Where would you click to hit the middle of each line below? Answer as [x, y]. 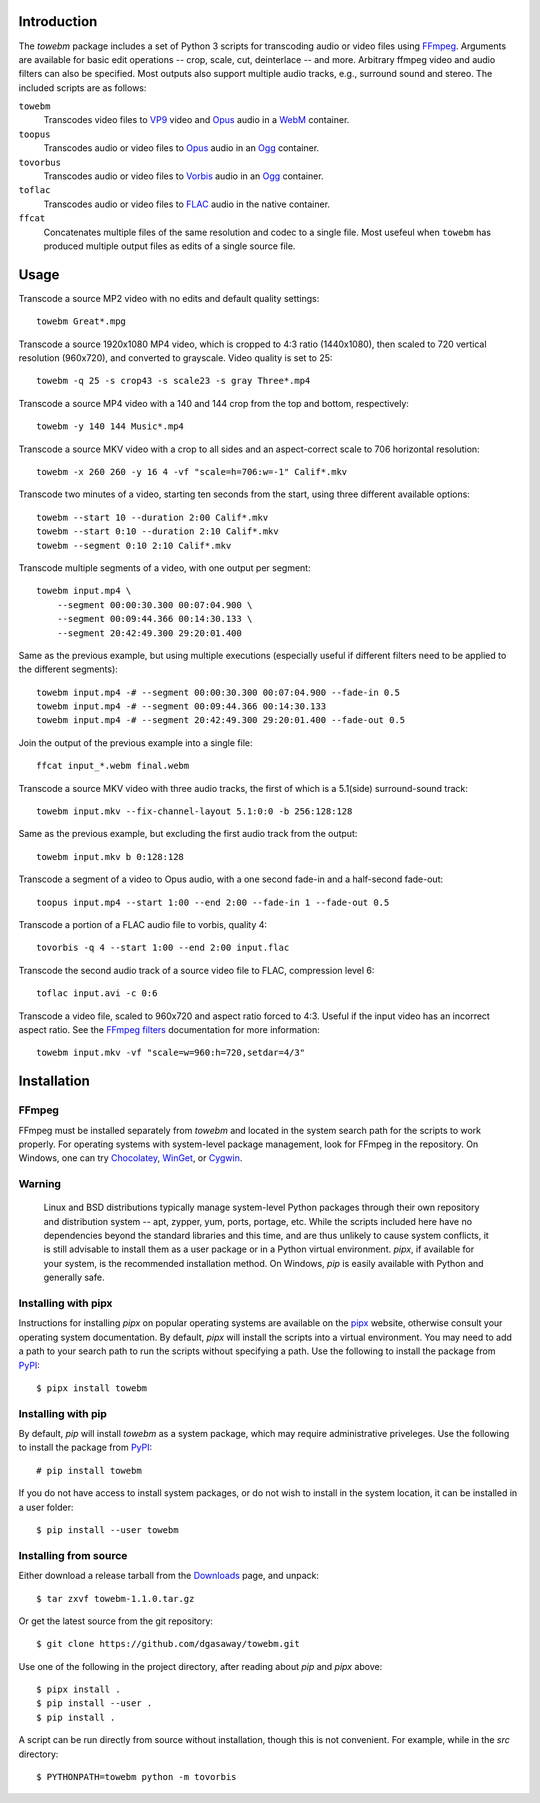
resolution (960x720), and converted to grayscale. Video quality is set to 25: [175, 358]
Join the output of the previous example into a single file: [135, 742]
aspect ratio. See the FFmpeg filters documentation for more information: [169, 1029]
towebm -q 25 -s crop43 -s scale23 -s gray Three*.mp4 [173, 381]
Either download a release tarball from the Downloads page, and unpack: [169, 1576]
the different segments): [68, 669]
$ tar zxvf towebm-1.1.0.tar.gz [115, 1598]
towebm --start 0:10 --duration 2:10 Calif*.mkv [157, 531]
